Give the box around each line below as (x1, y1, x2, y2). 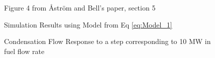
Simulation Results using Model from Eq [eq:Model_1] (4, 19, 172, 29)
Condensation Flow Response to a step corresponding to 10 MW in (4, 36, 211, 46)
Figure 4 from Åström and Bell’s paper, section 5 (4, 2, 156, 12)
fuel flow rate (4, 45, 45, 56)
